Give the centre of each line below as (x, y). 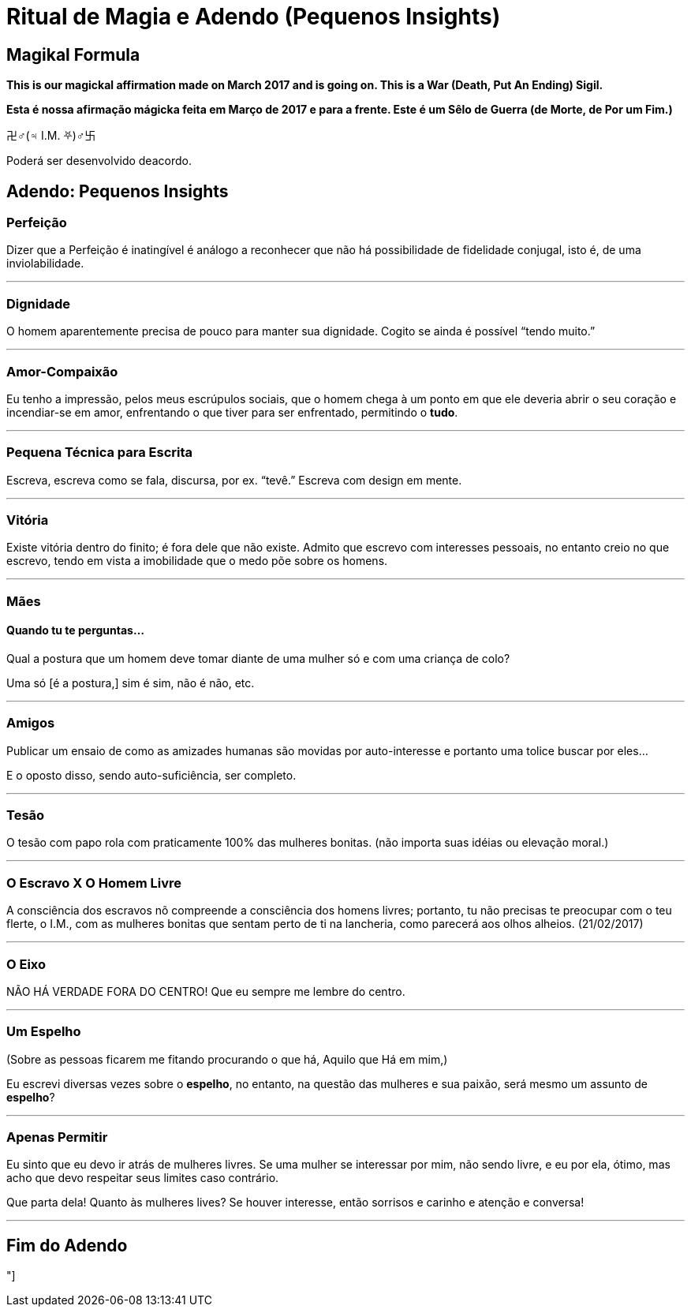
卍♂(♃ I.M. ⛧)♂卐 (51, 136)
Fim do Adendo (67, 1245)
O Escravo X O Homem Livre (94, 883)
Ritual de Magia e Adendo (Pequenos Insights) (254, 17)
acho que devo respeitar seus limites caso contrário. (143, 1178)
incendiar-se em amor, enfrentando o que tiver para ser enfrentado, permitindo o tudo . (232, 412)
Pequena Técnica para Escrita (100, 453)
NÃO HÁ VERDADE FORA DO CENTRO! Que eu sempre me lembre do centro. (206, 991)
